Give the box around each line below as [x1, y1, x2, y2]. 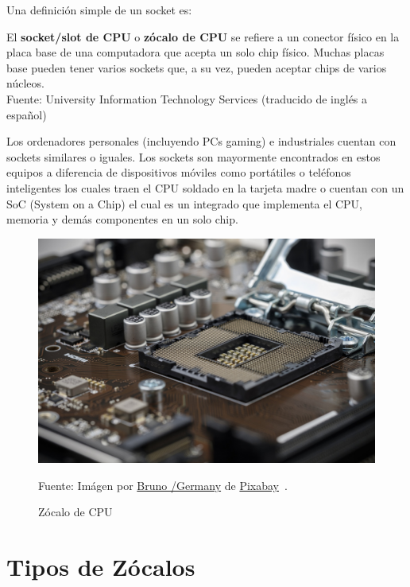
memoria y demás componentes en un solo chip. [6, 211, 238, 227]
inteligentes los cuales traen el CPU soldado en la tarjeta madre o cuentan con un [6, 179, 404, 196]
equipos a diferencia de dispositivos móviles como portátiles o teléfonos [6, 164, 351, 181]
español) [6, 106, 47, 122]
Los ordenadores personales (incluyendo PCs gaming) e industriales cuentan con [6, 133, 396, 150]
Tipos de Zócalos [6, 550, 195, 583]
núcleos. [6, 75, 44, 91]
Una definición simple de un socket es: [6, 2, 192, 17]
